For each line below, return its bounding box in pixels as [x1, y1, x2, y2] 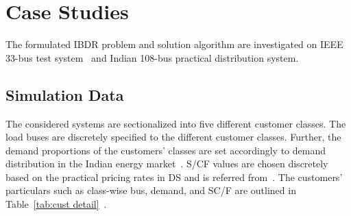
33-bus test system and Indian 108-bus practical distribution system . [5, 50, 299, 64]
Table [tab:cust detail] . [5, 197, 107, 211]
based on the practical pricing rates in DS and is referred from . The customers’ [5, 169, 343, 184]
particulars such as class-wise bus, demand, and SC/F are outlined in [5, 183, 296, 197]
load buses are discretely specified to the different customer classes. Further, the [5, 130, 341, 144]
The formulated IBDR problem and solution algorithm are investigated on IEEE [5, 37, 343, 51]
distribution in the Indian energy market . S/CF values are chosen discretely [5, 156, 328, 171]
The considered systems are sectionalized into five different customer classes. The [5, 116, 346, 130]
